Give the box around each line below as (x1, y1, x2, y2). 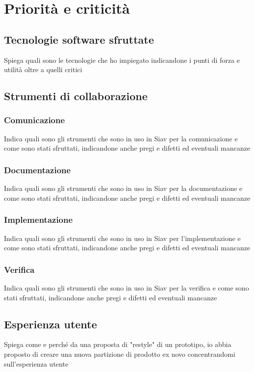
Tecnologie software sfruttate (4, 31, 154, 47)
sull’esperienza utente (4, 358, 68, 369)
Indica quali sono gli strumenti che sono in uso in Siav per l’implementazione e (4, 233, 241, 243)
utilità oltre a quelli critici (4, 64, 83, 75)
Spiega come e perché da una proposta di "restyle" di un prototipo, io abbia (4, 339, 231, 349)
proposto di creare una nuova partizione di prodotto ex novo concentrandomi (4, 348, 235, 359)
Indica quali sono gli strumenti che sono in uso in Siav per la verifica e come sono (4, 282, 249, 292)
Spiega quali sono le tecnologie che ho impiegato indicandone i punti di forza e (4, 54, 240, 65)
